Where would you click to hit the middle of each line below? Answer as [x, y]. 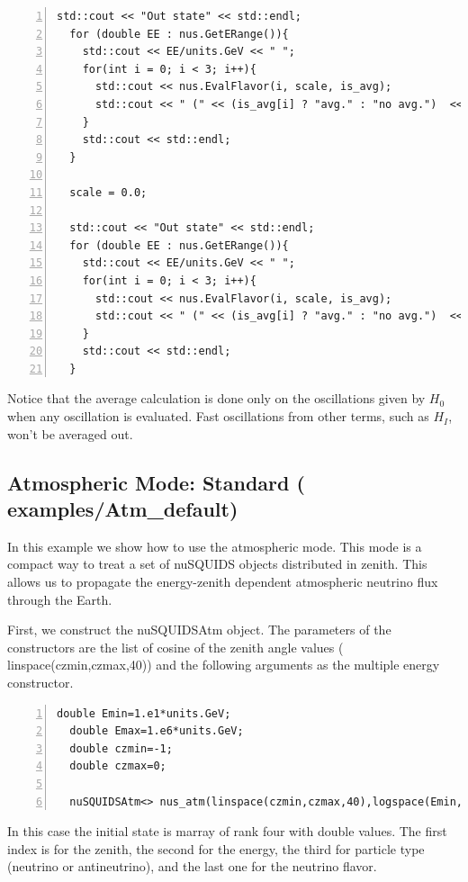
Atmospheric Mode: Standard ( [156, 482]
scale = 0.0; [108, 192]
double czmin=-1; [121, 748]
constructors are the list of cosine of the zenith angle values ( [175, 647]
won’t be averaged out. [70, 433]
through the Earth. [60, 599]
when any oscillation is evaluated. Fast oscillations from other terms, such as [218, 416]
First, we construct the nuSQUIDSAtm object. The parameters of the [199, 630]
